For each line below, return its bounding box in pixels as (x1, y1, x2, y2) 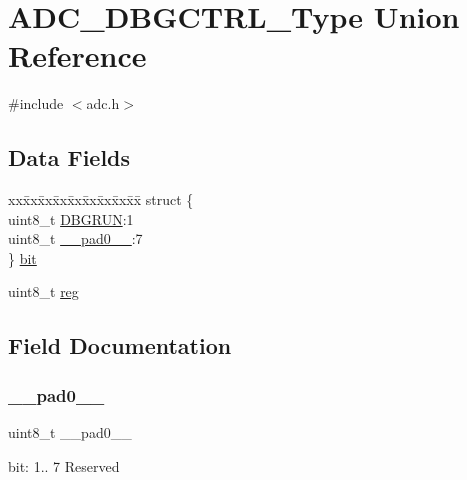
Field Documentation (8, 330, 232, 361)
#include (8, 93, 64, 114)
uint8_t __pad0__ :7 (8, 228, 143, 249)
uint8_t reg (8, 281, 79, 302)
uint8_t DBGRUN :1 (8, 208, 134, 229)
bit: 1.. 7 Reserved (8, 455, 120, 476)
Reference (8, 35, 147, 76)
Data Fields (8, 142, 131, 173)
